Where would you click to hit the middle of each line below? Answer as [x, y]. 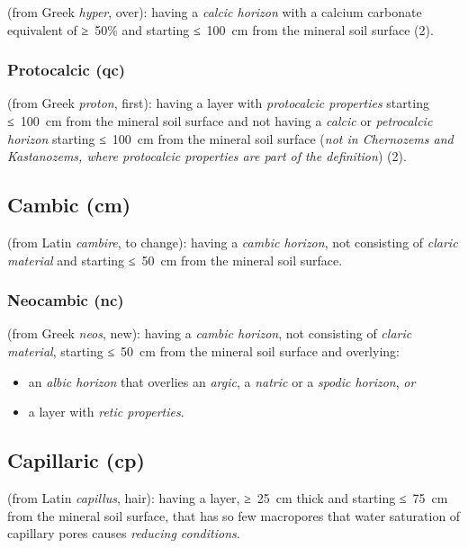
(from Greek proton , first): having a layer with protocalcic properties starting [218, 103]
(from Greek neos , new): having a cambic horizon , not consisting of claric [210, 333]
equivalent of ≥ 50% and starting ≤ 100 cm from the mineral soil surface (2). [220, 29]
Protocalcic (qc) [67, 70]
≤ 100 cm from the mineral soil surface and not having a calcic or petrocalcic [220, 121]
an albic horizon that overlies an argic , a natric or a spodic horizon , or [222, 381]
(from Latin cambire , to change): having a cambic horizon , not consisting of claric [233, 242]
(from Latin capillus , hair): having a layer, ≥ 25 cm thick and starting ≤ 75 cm [228, 497]
